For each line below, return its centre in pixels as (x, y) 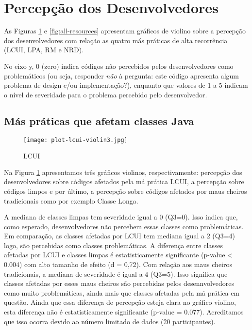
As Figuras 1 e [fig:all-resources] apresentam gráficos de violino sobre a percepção (125, 31)
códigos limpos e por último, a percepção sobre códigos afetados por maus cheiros (126, 191)
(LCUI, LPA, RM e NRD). (44, 50)
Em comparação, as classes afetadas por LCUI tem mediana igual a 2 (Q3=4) (120, 236)
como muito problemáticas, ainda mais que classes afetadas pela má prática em (122, 292)
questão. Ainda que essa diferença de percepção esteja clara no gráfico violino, (120, 302)
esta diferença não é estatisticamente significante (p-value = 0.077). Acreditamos (124, 312)
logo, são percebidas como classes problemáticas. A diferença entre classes (114, 245)
